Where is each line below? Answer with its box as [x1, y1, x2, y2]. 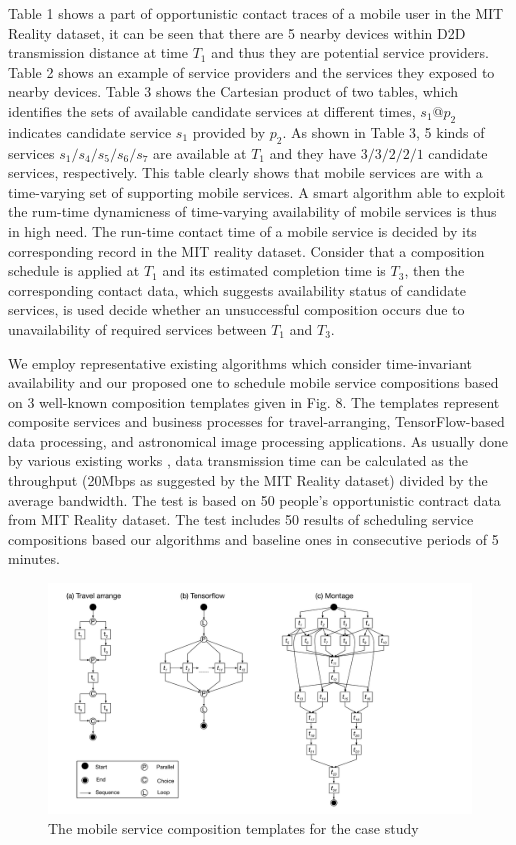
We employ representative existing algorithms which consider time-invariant [8, 352, 473, 373]
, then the [404, 260, 465, 281]
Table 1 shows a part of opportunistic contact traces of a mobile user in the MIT [8, 3, 504, 23]
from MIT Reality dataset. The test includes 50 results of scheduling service [8, 509, 474, 530]
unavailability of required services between [8, 318, 267, 339]
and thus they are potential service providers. [211, 42, 489, 63]
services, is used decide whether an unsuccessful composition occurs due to [8, 299, 465, 320]
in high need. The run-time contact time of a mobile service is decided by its [8, 220, 477, 241]
